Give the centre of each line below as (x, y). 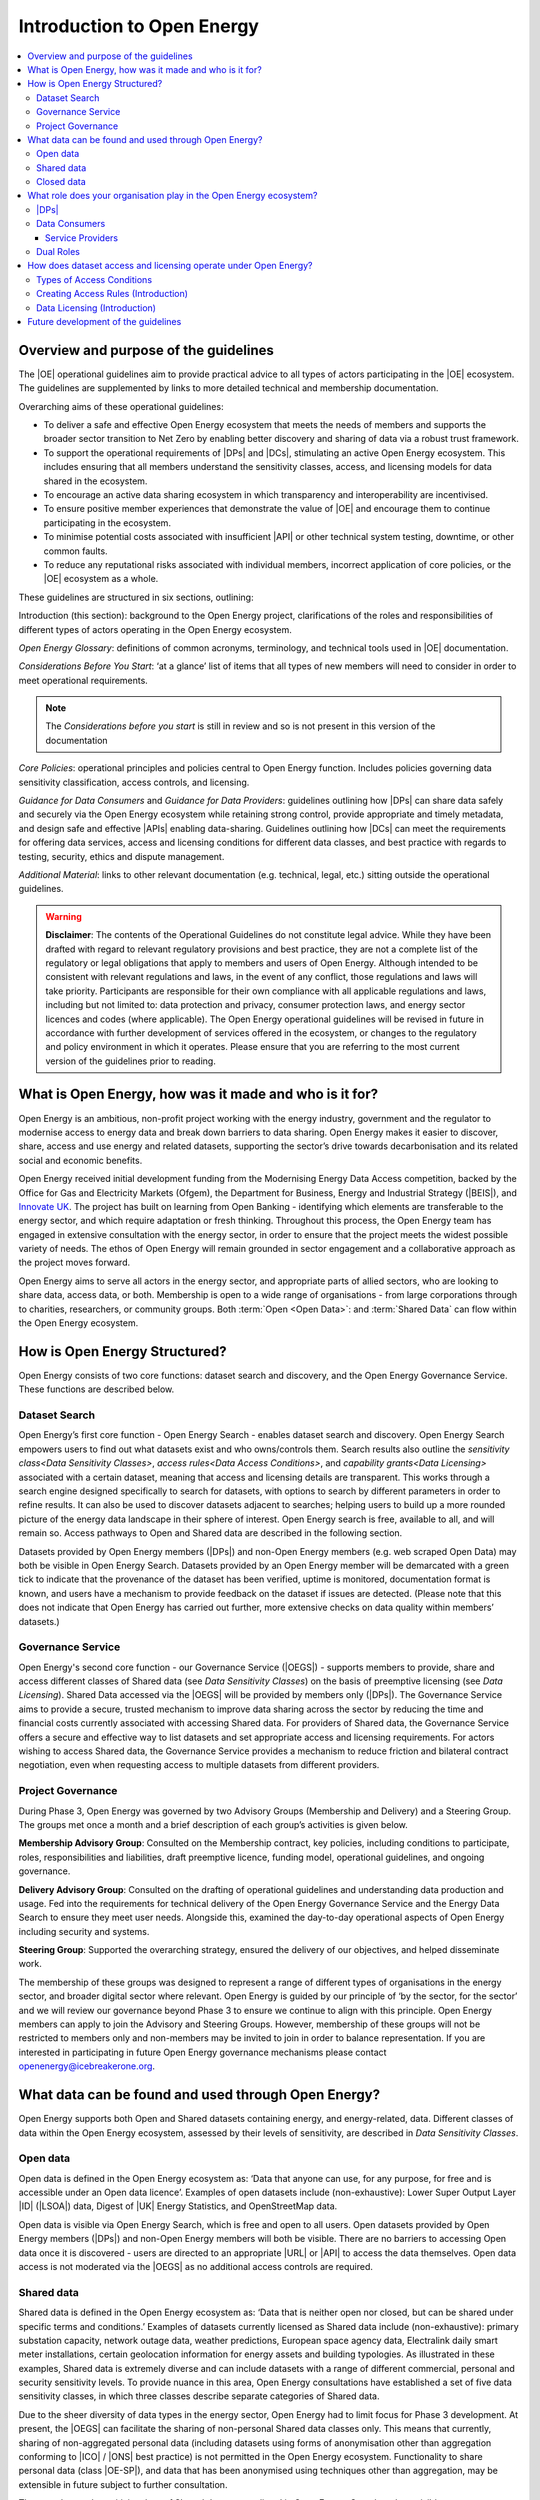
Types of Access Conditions (94, 279)
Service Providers (82, 237)
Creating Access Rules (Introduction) (112, 294)
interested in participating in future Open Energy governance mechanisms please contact (202, 2052)
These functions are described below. (96, 1389)
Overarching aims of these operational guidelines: (121, 406)
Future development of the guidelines (104, 321)
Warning (63, 916)
